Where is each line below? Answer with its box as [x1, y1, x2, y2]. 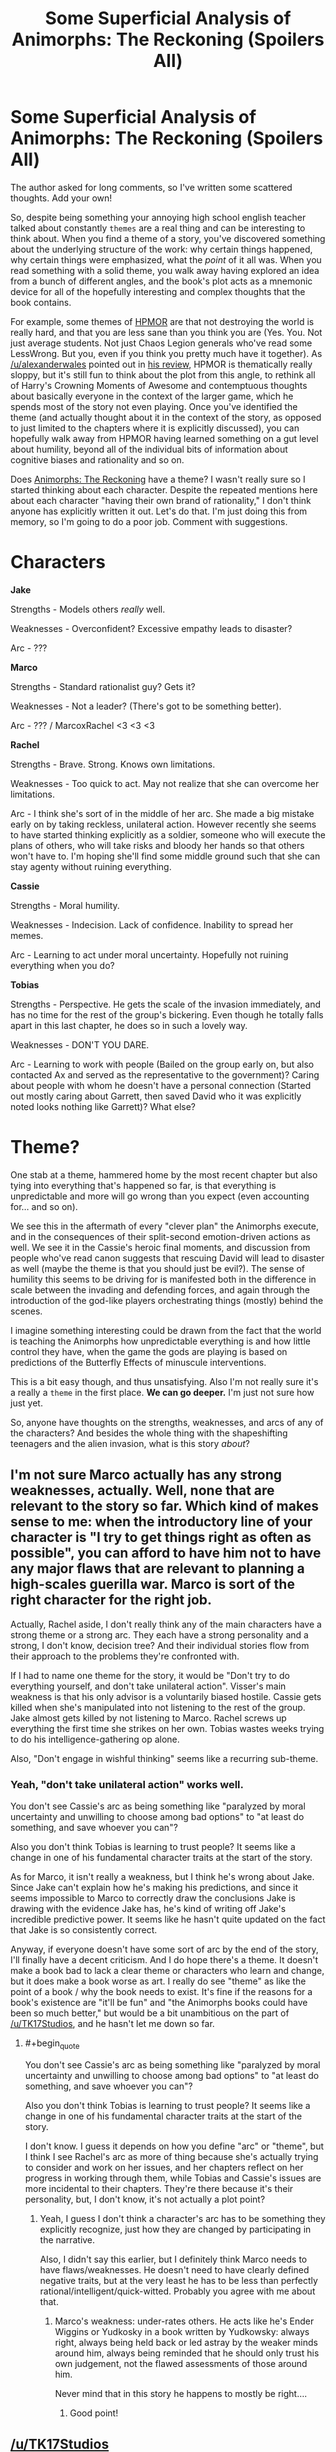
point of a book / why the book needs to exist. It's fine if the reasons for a [10, 1985, 313, 1997]
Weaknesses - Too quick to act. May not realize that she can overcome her [10, 777, 320, 789]
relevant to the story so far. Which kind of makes [10, 1498, 319, 1515]
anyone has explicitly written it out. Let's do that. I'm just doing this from [10, 505, 308, 517]
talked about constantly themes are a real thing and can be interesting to [10, 222, 306, 234]
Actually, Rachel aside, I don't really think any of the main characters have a [10, 1618, 322, 1630]
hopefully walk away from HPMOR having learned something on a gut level [10, 432, 319, 444]
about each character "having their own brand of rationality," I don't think [10, 494, 312, 506]
